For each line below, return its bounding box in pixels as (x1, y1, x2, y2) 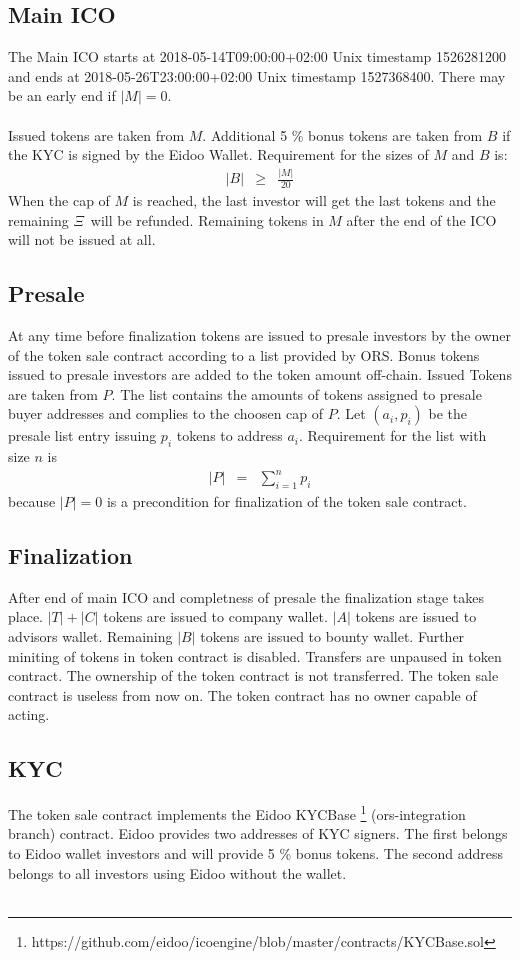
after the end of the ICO (346, 209, 497, 230)
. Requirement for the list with (299, 425, 487, 446)
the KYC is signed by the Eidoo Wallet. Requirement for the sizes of (8, 144, 429, 165)
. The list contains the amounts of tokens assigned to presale (111, 383, 482, 404)
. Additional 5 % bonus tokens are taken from (202, 124, 483, 145)
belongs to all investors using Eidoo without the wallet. (8, 862, 347, 883)
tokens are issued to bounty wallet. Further (200, 626, 465, 646)
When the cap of (8, 189, 110, 210)
